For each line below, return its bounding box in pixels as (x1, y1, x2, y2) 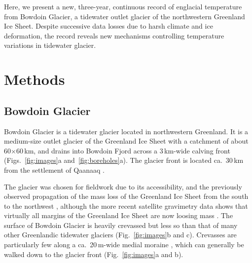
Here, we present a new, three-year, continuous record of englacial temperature (4, 1, 242, 11)
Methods (4, 69, 65, 89)
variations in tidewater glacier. (4, 40, 96, 50)
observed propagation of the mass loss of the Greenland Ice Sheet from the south (4, 191, 249, 201)
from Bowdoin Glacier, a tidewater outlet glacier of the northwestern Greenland (4, 11, 245, 21)
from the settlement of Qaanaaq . (4, 164, 105, 175)
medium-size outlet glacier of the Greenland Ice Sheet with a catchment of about (4, 136, 249, 146)
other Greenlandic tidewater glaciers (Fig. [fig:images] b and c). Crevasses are (4, 229, 237, 240)
